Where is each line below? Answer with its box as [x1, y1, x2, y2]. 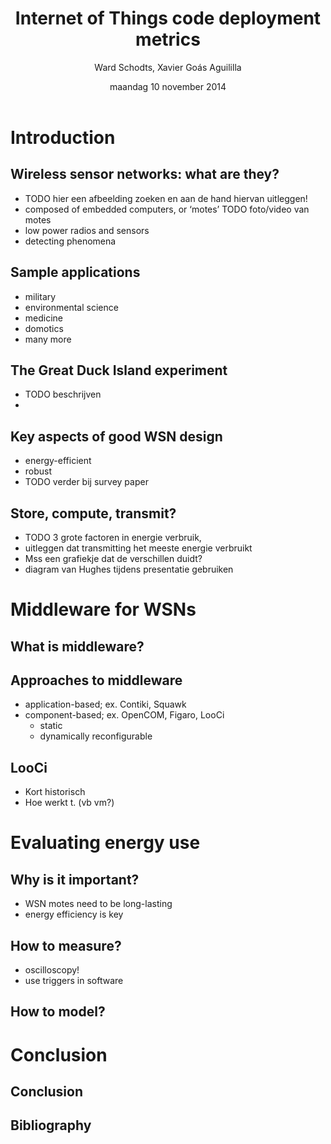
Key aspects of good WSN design [10, 428, 223, 445]
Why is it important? [10, 871, 140, 888]
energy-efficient [24, 455, 92, 467]
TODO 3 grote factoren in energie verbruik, [24, 532, 202, 543]
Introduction [10, 126, 116, 149]
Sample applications [10, 264, 141, 281]
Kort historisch [24, 786, 86, 798]
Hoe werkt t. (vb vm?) [24, 797, 115, 809]
